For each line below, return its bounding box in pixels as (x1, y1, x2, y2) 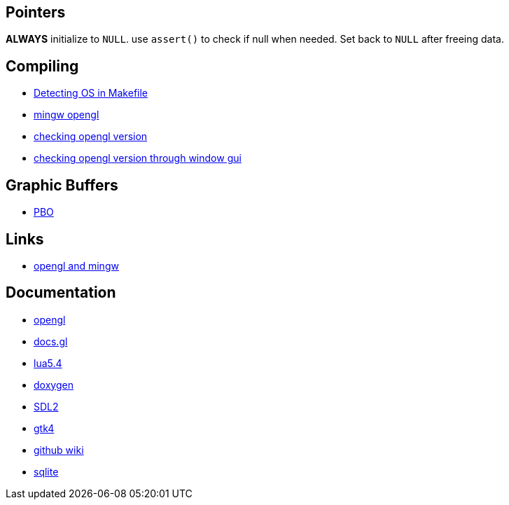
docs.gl (34, 335, 68, 347)
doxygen (34, 378, 74, 391)
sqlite (34, 465, 59, 478)
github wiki (34, 443, 84, 456)
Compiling (6, 57, 79, 75)
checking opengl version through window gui (34, 152, 242, 165)
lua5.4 (34, 357, 62, 369)
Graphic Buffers (6, 176, 118, 194)
